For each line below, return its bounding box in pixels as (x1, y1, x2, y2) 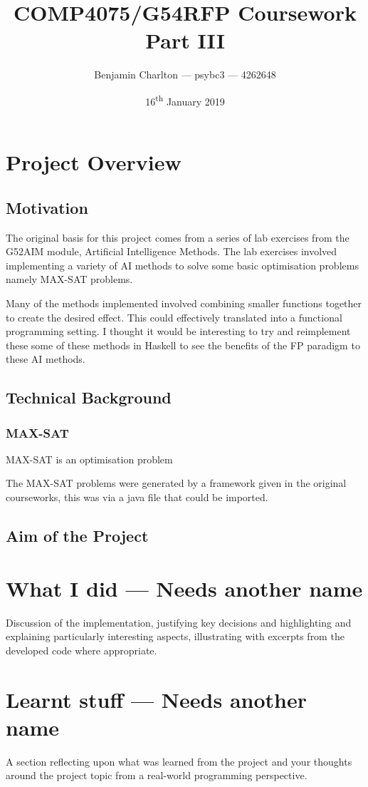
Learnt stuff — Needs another (6, 684, 307, 714)
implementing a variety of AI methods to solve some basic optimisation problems (6, 257, 359, 272)
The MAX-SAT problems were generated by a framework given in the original (6, 475, 347, 490)
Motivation (6, 196, 88, 218)
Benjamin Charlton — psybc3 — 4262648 (94, 67, 276, 82)
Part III (145, 26, 225, 55)
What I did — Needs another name (6, 573, 363, 602)
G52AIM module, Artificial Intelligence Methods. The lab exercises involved (6, 244, 337, 259)
